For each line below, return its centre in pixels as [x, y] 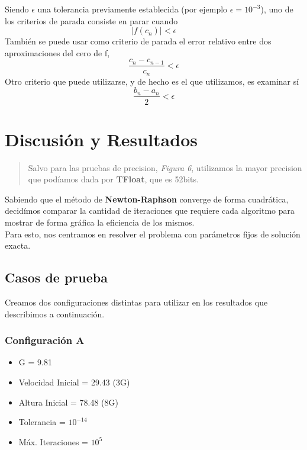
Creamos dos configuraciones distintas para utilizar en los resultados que [136, 302]
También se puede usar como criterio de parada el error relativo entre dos [138, 41]
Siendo [17, 9]
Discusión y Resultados [101, 139]
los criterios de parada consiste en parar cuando [91, 20]
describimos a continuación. [55, 314]
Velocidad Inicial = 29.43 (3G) [74, 382]
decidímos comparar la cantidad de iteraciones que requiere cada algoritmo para [150, 210]
